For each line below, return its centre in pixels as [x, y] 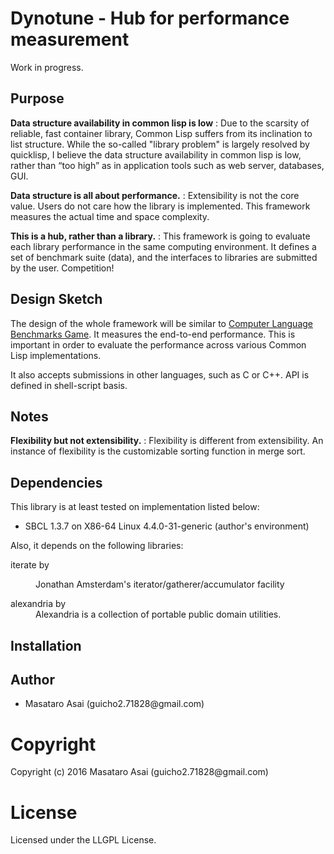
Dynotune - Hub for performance [150, 18]
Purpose [37, 98]
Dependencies [56, 482]
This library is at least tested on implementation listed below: [135, 507]
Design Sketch [56, 299]
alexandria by [38, 604]
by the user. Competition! [62, 268]
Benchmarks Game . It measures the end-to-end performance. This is [153, 334]
